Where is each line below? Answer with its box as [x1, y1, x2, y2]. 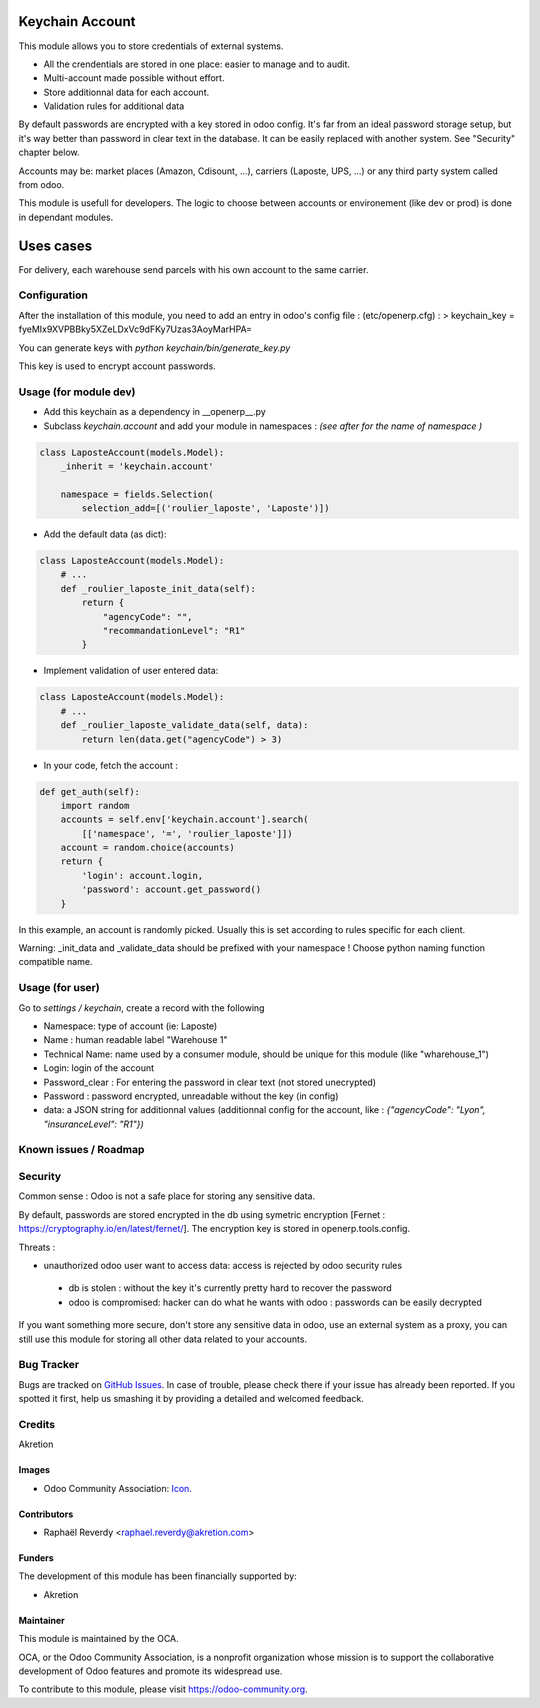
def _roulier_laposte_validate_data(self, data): [60, 720, 309, 731]
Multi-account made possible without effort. [43, 72, 225, 84]
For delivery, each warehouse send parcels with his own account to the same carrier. [18, 263, 369, 275]
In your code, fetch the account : [43, 759, 179, 771]
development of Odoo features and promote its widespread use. [18, 1665, 283, 1677]
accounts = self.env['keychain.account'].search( [60, 814, 309, 825]
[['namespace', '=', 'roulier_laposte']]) [81, 828, 294, 839]
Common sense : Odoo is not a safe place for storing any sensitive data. [18, 1190, 315, 1202]
